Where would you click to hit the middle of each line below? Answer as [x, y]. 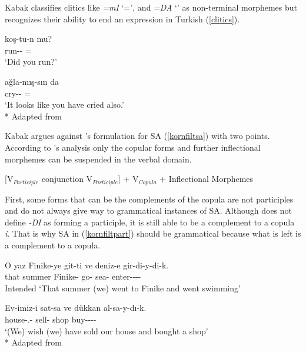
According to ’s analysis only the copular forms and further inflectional [133, 147]
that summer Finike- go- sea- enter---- [73, 276]
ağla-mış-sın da [32, 81]
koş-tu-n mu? [29, 39]
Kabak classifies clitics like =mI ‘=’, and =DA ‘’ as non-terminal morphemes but [151, 7]
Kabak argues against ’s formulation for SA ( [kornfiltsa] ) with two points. [137, 136]
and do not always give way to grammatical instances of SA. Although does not [149, 210]
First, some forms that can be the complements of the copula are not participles [149, 199]
